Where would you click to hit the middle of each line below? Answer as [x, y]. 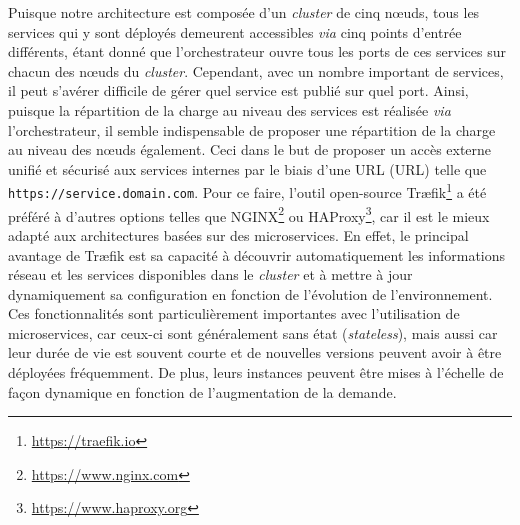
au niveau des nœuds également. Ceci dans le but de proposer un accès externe [250, 149]
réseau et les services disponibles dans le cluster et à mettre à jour [210, 274]
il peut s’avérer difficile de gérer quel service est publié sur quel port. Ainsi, [238, 90]
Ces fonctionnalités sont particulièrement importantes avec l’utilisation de [234, 313]
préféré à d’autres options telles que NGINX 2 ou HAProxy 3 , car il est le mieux [249, 214]
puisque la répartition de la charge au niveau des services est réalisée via [229, 109]
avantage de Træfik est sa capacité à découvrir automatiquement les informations [257, 254]
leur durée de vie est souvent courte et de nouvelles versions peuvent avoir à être [255, 352]
